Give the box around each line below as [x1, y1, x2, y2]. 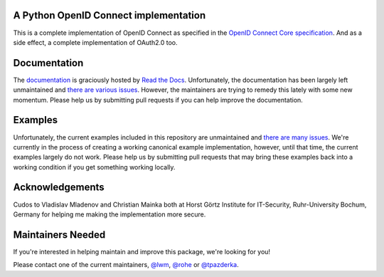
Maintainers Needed [13, 229, 106, 241]
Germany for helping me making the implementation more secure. [13, 210, 206, 219]
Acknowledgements [13, 182, 105, 194]
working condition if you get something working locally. [13, 162, 176, 171]
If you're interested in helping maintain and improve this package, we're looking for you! [13, 247, 270, 256]
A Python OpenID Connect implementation [13, 9, 206, 21]
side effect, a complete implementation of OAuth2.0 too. [13, 38, 178, 46]
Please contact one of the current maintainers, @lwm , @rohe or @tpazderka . [13, 261, 240, 269]
